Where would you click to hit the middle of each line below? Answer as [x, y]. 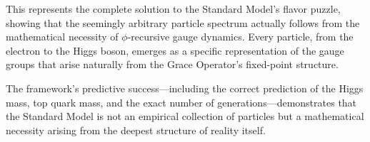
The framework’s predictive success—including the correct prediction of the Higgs [185, 88]
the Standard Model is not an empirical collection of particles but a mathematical [185, 116]
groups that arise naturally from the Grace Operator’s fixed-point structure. [172, 64]
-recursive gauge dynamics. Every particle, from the [240, 37]
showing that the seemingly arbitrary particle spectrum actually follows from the [183, 22]
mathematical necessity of [62, 37]
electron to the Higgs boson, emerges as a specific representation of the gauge [175, 50]
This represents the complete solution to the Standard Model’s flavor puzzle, [173, 9]
